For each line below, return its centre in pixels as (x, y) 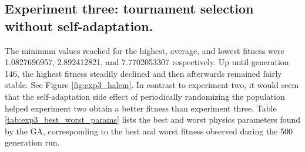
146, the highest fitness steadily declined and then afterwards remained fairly (143, 73)
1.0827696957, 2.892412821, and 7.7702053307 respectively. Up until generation (147, 62)
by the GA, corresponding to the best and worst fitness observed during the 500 (149, 131)
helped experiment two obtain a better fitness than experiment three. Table (141, 108)
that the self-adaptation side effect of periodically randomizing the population (145, 96)
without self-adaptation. (79, 26)
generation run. (32, 142)
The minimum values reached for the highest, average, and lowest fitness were (145, 50)
